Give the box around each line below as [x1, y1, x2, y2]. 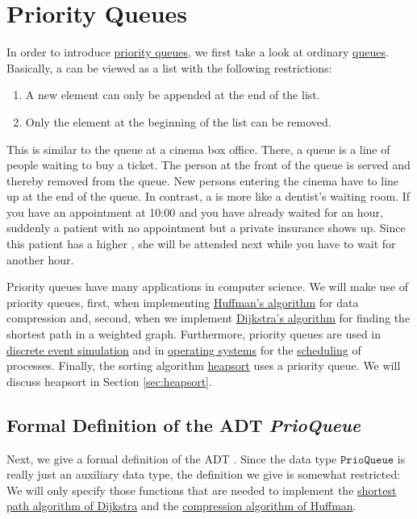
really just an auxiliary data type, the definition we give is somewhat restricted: [6, 466, 401, 483]
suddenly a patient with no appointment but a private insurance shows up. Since [6, 219, 406, 236]
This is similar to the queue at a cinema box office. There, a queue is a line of [6, 140, 390, 157]
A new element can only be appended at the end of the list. [25, 86, 320, 103]
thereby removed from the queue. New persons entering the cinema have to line [6, 172, 399, 189]
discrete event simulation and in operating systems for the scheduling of [6, 341, 361, 358]
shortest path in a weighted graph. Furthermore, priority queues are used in [6, 326, 382, 343]
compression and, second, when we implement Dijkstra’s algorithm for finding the [6, 309, 411, 326]
